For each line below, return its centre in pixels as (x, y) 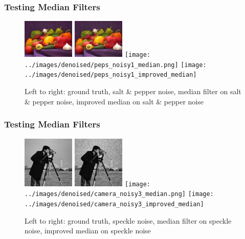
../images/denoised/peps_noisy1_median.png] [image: (116, 65)
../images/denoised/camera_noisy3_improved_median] (114, 204)
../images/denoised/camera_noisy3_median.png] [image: (119, 194)
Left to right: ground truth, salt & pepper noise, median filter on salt (133, 91)
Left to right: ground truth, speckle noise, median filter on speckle (128, 220)
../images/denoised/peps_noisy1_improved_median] (111, 75)
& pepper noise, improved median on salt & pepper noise (114, 101)
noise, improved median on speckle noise (88, 231)
